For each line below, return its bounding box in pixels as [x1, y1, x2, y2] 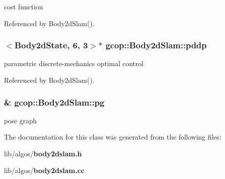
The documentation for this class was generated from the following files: [4, 132, 222, 142]
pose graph [4, 115, 37, 125]
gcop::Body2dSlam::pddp [105, 39, 207, 51]
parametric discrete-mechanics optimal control [4, 58, 144, 69]
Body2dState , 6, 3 [14, 39, 88, 51]
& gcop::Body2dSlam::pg [4, 96, 105, 108]
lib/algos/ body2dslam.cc [4, 165, 85, 175]
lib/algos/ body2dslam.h [4, 148, 82, 158]
